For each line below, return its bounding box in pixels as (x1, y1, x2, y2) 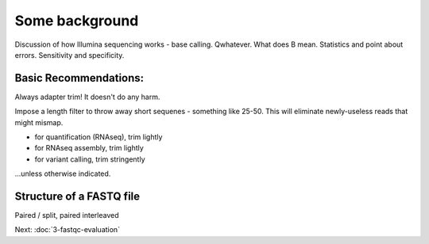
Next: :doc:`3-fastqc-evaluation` (14, 225, 121, 234)
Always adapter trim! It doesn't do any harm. (14, 92, 160, 101)
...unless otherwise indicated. (14, 169, 111, 178)
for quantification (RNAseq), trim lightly (34, 132, 163, 142)
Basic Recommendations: (14, 71, 145, 85)
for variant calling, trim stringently (34, 154, 146, 164)
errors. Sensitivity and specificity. (14, 50, 125, 59)
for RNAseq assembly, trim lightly (34, 143, 145, 153)
